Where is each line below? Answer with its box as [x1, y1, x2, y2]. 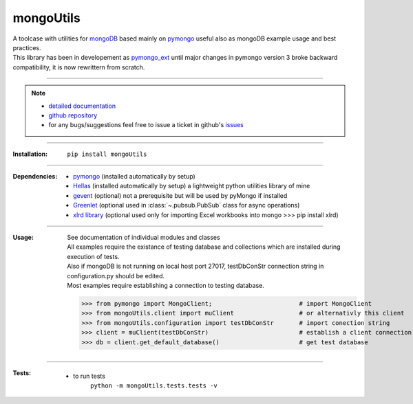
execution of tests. [67, 252, 120, 260]
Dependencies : [12, 172, 58, 181]
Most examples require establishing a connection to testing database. [67, 281, 264, 289]
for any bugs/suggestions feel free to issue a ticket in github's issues [48, 121, 244, 129]
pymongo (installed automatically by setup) [73, 172, 195, 181]
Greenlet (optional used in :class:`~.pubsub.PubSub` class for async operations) [73, 201, 300, 210]
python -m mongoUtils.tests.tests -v [90, 381, 218, 390]
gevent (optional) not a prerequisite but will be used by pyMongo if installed [73, 191, 288, 199]
